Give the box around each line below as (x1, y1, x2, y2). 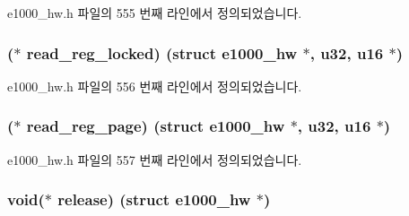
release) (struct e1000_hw (57, 188, 251, 211)
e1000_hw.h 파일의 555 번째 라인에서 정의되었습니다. (7, 4, 302, 22)
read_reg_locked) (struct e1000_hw (26, 41, 298, 64)
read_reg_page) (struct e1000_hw (26, 115, 285, 137)
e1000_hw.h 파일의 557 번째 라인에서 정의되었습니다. (7, 150, 302, 168)
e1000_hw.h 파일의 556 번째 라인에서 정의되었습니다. (7, 76, 302, 95)
